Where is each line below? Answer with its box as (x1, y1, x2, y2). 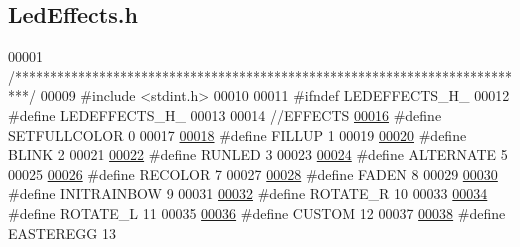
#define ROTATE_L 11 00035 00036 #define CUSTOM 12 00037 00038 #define (8, 202, 506, 223)
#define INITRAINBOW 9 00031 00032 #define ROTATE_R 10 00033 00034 (8, 183, 488, 204)
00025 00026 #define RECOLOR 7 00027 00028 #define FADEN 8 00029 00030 (8, 163, 498, 184)
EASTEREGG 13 (8, 222, 116, 243)
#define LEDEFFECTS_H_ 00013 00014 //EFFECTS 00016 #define (8, 104, 442, 125)
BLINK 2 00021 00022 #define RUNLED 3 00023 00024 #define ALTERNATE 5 (8, 144, 508, 165)
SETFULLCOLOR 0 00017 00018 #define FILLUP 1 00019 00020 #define (8, 124, 467, 145)
